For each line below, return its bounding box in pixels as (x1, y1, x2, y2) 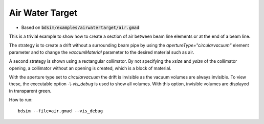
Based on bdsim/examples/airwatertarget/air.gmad (21, 25, 139, 30)
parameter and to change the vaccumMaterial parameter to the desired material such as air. (9, 49, 195, 55)
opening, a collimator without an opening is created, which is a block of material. (9, 65, 171, 71)
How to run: (9, 97, 33, 103)
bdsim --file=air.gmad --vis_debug (18, 108, 103, 114)
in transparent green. (9, 88, 51, 94)
